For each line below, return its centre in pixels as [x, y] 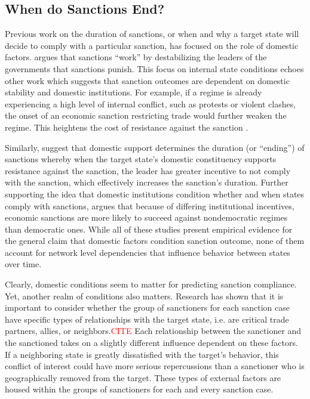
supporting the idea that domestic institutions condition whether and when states [155, 194]
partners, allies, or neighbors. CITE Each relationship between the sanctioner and [153, 331]
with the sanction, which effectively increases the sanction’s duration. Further [147, 182]
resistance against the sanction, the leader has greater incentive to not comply [148, 170]
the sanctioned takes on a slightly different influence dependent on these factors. [151, 343]
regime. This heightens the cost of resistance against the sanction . [127, 127]
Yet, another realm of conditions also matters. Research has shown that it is [144, 296]
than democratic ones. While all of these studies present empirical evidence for [149, 229]
